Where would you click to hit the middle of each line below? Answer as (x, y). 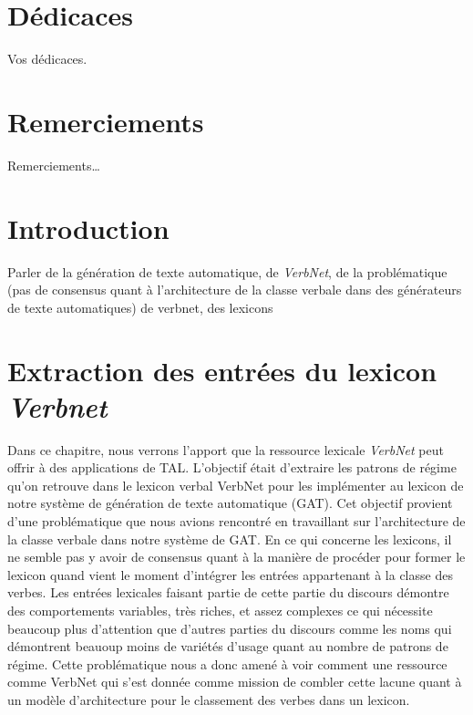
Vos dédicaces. (47, 59)
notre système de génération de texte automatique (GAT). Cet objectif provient (230, 503)
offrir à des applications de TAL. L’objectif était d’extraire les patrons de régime (232, 467)
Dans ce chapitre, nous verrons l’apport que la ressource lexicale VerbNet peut (226, 449)
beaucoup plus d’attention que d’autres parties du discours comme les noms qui (230, 628)
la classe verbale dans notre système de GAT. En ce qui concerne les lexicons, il (230, 539)
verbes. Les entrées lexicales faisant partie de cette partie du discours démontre (228, 592)
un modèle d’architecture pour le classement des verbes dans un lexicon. (209, 699)
